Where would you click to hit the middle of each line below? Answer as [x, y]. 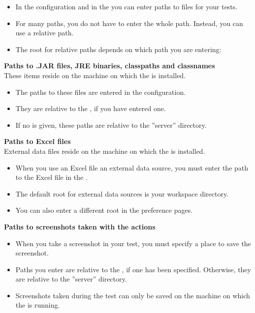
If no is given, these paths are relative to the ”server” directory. [111, 125]
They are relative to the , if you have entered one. [91, 108]
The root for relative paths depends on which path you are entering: [118, 49]
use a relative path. [45, 33]
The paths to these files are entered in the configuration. [101, 92]
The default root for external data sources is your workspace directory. [122, 193]
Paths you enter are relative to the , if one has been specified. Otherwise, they [133, 269]
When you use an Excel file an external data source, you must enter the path [132, 167]
